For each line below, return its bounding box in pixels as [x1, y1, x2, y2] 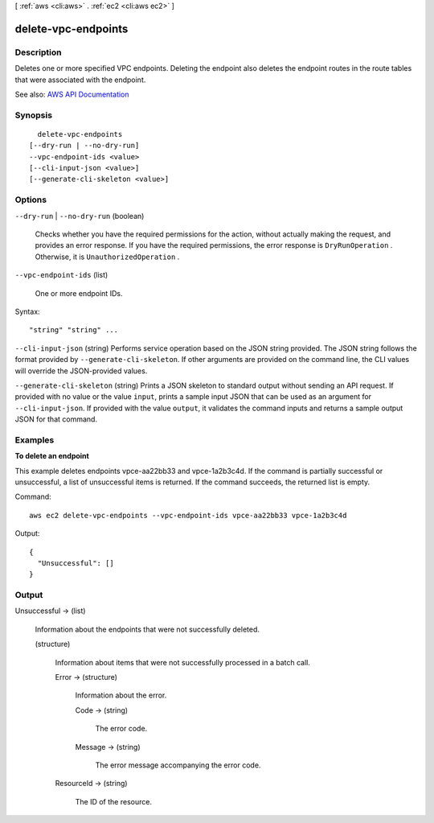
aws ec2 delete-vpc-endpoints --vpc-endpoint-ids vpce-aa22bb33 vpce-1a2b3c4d [29, 511, 347, 520]
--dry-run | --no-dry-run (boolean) [14, 211, 145, 220]
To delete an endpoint [14, 451, 90, 461]
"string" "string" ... [29, 326, 119, 335]
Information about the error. [75, 690, 167, 700]
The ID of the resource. [75, 796, 153, 806]
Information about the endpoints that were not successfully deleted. [35, 624, 260, 634]
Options [14, 194, 47, 205]
